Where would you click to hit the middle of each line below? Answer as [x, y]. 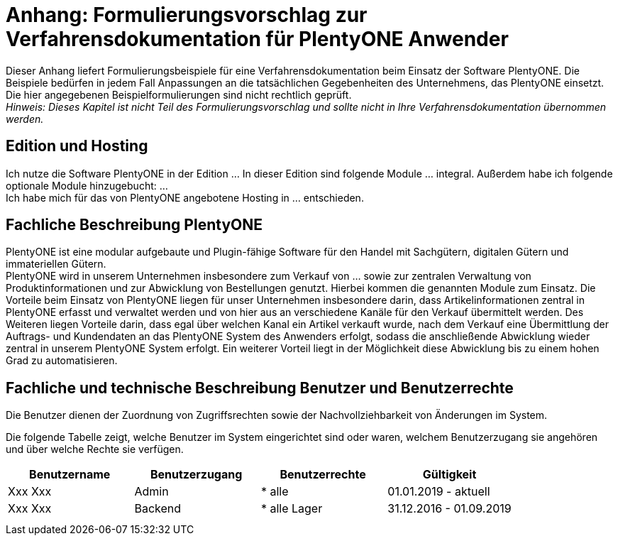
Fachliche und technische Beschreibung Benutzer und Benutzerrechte [260, 388]
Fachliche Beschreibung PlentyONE [134, 225]
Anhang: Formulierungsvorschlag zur [187, 15]
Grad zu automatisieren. [62, 361]
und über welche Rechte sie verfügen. [95, 449]
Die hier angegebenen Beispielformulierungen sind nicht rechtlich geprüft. [179, 94]
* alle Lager [292, 509]
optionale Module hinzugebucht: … [87, 185]
